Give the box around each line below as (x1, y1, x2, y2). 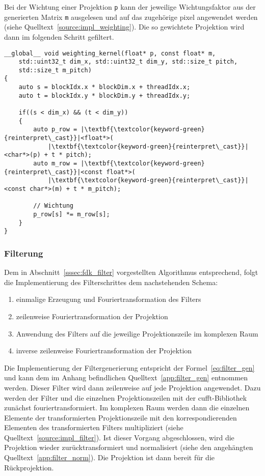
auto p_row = (33, 126, 77, 133)
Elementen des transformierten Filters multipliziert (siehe (4, 422, 183, 433)
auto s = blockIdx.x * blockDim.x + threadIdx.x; (18, 83, 191, 91)
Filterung (4, 246, 43, 259)
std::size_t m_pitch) (18, 66, 92, 74)
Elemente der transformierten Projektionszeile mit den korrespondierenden (4, 412, 237, 423)
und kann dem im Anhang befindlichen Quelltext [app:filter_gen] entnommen (4, 372, 248, 383)
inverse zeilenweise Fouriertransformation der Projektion (16, 345, 192, 356)
